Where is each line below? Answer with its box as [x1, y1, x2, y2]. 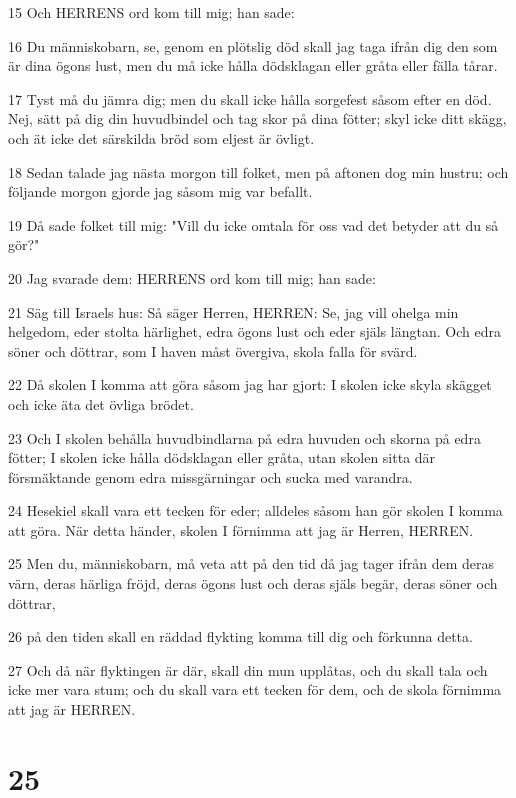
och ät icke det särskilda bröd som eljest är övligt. [8, 127, 315, 148]
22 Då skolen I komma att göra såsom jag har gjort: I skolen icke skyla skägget [8, 374, 492, 395]
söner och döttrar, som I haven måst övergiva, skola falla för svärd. [8, 340, 418, 361]
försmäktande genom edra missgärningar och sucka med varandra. [8, 466, 413, 487]
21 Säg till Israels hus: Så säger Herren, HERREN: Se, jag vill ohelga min [8, 301, 459, 322]
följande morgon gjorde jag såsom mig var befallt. [8, 181, 313, 202]
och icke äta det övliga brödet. [8, 393, 194, 414]
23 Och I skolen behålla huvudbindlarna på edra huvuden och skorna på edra [8, 427, 481, 448]
